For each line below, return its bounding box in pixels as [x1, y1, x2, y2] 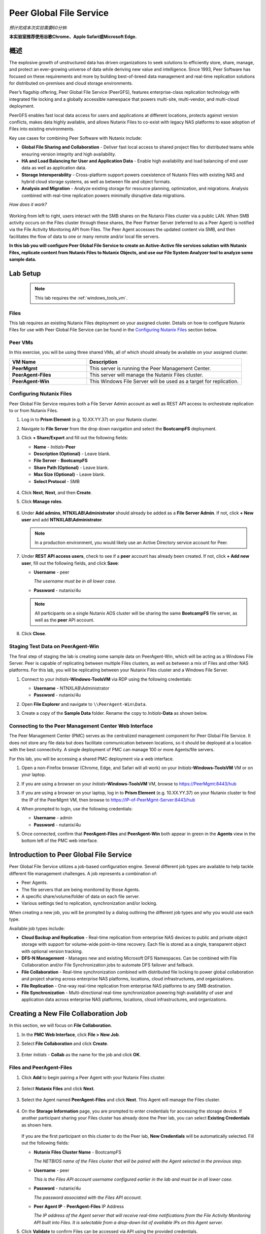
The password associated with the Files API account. [33, 1195, 142, 1200]
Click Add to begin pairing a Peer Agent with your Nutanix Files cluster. [21, 1074, 166, 1080]
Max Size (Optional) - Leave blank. [33, 471, 105, 477]
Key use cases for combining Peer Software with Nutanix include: [9, 135, 142, 141]
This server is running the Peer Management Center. [89, 365, 211, 372]
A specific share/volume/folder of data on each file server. [21, 893, 140, 899]
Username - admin [33, 815, 72, 821]
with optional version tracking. [21, 948, 83, 954]
